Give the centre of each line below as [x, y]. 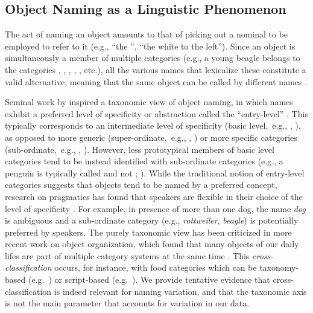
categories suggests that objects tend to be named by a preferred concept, [141, 185]
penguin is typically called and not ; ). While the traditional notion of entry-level [155, 173]
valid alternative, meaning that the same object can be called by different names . [156, 81]
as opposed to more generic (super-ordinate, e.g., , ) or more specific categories [151, 137]
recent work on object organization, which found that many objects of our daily [152, 244]
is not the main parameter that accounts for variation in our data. [127, 303]
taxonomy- [279, 267]
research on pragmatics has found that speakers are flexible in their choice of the [154, 196]
